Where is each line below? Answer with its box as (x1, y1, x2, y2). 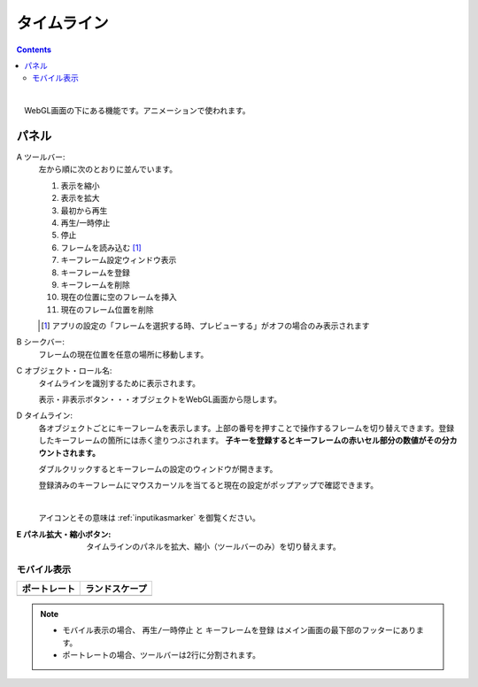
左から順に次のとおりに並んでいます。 (38, 164, 177, 174)
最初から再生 (60, 205, 108, 216)
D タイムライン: (16, 410, 73, 421)
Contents (16, 44, 52, 55)
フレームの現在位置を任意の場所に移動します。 (38, 349, 209, 359)
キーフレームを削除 (60, 279, 130, 289)
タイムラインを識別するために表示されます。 (38, 377, 201, 389)
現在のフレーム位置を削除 (60, 304, 154, 314)
